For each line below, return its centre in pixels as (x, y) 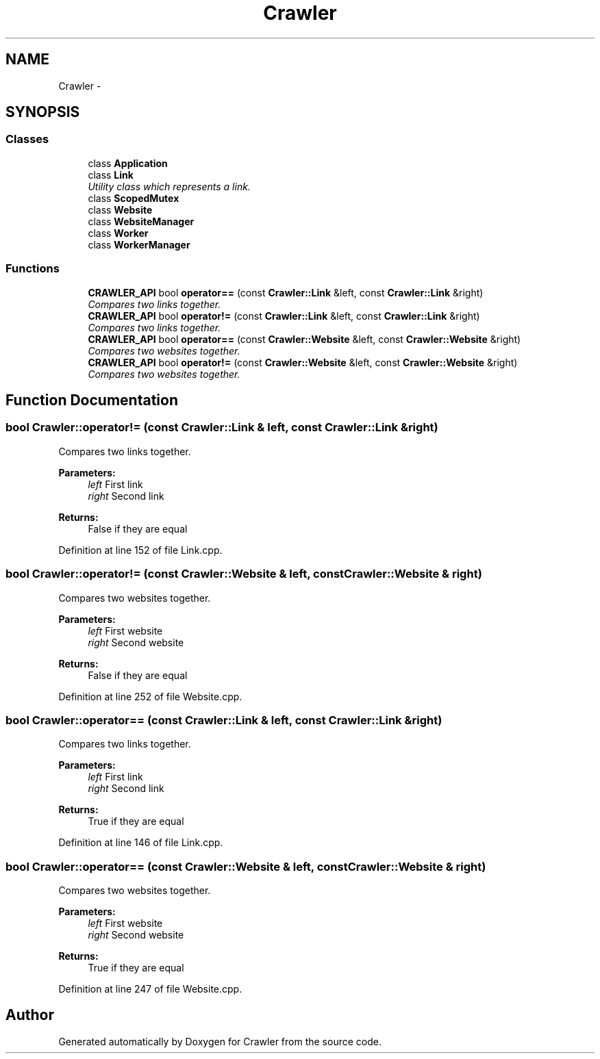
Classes (27, 139)
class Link (111, 175)
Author (30, 1015)
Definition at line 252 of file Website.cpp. (150, 696)
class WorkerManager (139, 244)
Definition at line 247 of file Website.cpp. (150, 989)
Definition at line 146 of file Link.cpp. (141, 843)
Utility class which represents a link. (169, 186)
